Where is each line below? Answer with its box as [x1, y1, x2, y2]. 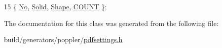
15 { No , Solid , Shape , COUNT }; [4, 1, 107, 11]
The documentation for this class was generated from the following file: [4, 18, 219, 28]
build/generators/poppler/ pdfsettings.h [4, 34, 123, 45]
